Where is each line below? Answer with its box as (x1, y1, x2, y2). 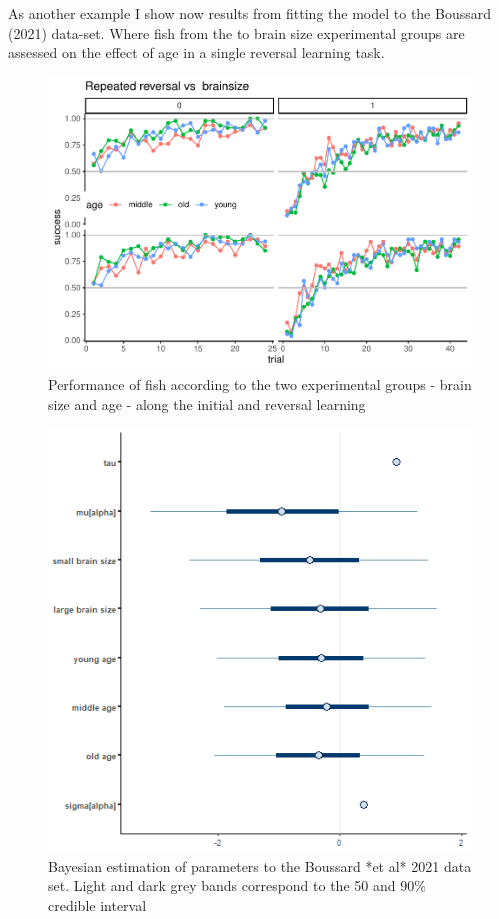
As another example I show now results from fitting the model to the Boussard (8, 3, 491, 23)
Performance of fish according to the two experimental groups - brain (48, 373, 472, 394)
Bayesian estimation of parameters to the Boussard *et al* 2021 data (48, 855, 472, 876)
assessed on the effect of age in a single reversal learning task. (8, 42, 385, 63)
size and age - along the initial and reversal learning (48, 393, 366, 414)
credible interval (48, 894, 147, 915)
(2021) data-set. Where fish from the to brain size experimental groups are (8, 22, 465, 43)
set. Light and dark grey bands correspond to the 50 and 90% (48, 875, 426, 896)
